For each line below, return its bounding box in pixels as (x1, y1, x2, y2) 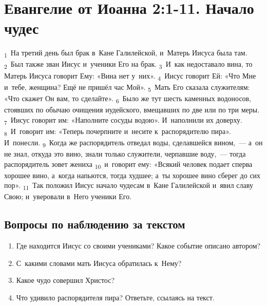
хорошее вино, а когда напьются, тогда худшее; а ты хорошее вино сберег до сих (4, 169, 261, 180)
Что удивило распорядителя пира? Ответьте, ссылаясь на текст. (16, 292, 215, 302)
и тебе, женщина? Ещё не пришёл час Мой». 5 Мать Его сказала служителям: (4, 81, 250, 93)
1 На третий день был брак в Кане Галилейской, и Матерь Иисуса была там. (4, 47, 247, 60)
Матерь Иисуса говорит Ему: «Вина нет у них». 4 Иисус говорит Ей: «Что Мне (4, 70, 256, 82)
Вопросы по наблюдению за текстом (4, 216, 185, 232)
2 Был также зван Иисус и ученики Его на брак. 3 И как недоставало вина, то (4, 59, 253, 71)
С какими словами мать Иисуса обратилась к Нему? (16, 257, 182, 268)
